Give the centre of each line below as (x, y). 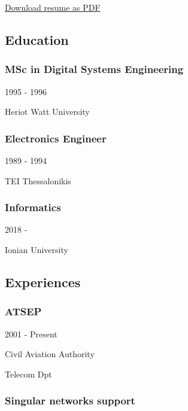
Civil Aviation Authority (50, 354)
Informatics (33, 207)
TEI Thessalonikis (38, 180)
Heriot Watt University (47, 112)
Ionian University (37, 249)
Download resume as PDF (53, 7)
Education (37, 39)
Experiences (43, 281)
